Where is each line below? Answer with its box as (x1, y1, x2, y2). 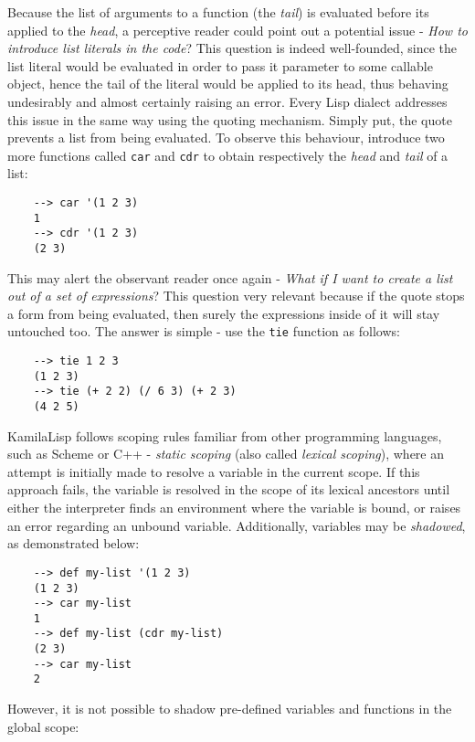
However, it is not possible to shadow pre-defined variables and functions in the (7, 699, 452, 718)
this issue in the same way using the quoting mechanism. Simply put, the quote (7, 110, 452, 129)
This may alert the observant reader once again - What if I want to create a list (7, 268, 453, 287)
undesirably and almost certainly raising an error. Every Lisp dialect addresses (7, 91, 448, 111)
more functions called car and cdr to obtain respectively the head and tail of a (7, 145, 449, 164)
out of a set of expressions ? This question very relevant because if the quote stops (7, 286, 465, 305)
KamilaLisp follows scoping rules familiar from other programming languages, (7, 426, 442, 445)
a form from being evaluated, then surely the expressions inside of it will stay (7, 303, 440, 323)
